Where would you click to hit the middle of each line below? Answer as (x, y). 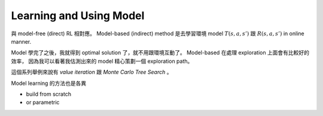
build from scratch (49, 94)
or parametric (43, 102)
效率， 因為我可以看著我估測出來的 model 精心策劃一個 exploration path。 (102, 61)
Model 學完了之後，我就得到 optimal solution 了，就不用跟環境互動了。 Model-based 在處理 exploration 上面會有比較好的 (160, 53)
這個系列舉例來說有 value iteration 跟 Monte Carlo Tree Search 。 (92, 72)
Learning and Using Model (78, 16)
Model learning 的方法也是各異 (49, 83)
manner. (21, 41)
